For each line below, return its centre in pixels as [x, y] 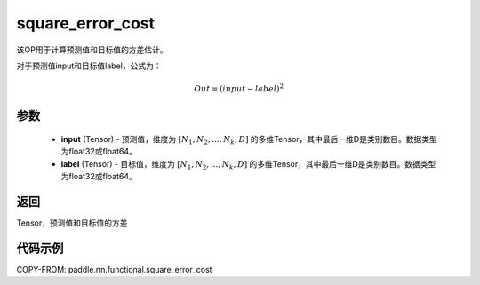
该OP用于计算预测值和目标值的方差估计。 [92, 50]
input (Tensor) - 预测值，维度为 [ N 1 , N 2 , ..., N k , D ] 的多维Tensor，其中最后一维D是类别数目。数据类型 [249, 140]
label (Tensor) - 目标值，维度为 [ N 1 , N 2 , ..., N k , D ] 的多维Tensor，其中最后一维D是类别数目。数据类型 [248, 165]
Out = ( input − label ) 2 [239, 88]
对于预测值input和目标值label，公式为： [89, 66]
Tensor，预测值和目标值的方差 [72, 223]
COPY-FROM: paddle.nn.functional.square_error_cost [114, 269]
